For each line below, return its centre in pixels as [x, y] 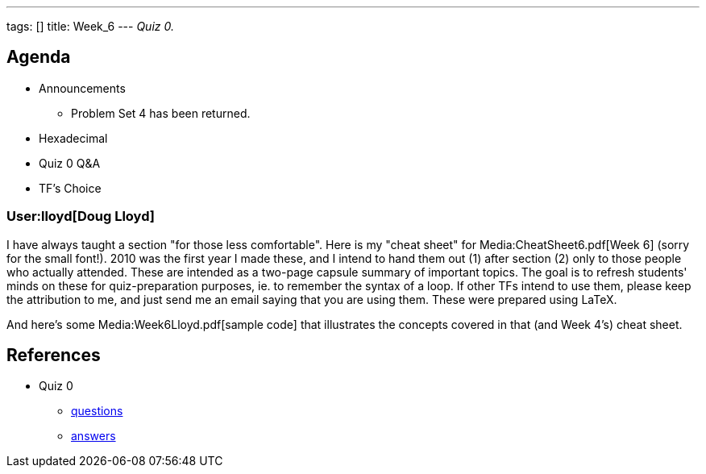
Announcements [82, 88]
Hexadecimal [73, 138]
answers [93, 436]
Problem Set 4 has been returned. [161, 113]
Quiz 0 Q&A [70, 163]
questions [97, 411]
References [54, 355]
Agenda [39, 57]
